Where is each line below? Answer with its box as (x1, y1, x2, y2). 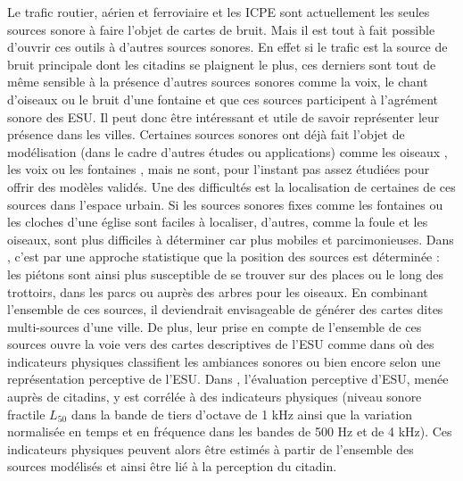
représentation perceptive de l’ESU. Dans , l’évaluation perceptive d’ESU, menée (7, 369, 449, 388)
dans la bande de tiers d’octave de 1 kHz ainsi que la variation (70, 404, 413, 423)
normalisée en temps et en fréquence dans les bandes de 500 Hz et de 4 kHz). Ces (7, 422, 452, 441)
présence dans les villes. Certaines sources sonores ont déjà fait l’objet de (7, 125, 405, 144)
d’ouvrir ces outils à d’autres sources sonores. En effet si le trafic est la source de (7, 37, 448, 56)
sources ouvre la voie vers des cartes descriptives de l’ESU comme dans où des (7, 335, 434, 353)
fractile (7, 404, 45, 423)
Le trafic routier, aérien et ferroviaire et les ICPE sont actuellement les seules (7, 3, 430, 21)
